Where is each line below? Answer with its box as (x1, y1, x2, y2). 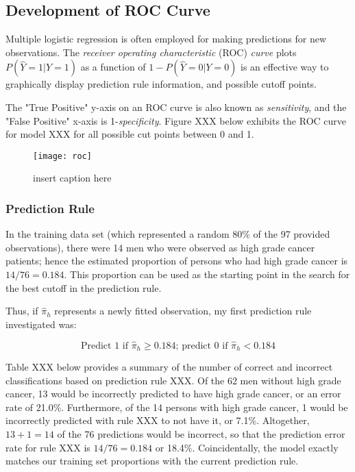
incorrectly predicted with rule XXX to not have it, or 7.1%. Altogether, (5, 413, 310, 427)
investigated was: (5, 316, 77, 331)
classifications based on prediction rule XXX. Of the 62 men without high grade (5, 373, 341, 387)
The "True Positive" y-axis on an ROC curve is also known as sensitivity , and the (5, 99, 347, 114)
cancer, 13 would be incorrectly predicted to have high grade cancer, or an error (5, 386, 341, 401)
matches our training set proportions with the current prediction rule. (5, 454, 299, 468)
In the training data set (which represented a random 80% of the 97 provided (5, 227, 330, 241)
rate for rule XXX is (5, 440, 90, 454)
